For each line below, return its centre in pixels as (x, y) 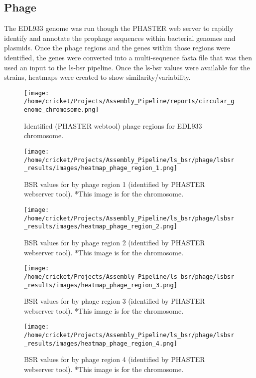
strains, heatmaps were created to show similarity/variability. (97, 77)
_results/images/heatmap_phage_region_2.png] (101, 227)
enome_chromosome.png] (62, 110)
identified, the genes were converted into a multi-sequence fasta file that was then (128, 57)
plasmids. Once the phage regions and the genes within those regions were (117, 48)
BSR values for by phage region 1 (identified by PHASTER (115, 184)
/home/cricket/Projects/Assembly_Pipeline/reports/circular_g (129, 101)
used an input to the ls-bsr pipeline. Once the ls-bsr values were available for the (127, 67)
